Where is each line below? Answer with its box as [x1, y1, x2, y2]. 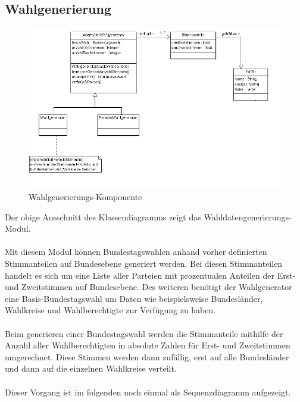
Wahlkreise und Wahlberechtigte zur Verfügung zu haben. [5, 304, 216, 316]
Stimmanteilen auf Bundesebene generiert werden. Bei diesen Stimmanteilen [5, 257, 283, 269]
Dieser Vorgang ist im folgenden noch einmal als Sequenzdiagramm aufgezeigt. [5, 385, 291, 398]
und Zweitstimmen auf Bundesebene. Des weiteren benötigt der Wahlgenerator [5, 281, 292, 293]
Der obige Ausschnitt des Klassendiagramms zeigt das [5, 210, 201, 223]
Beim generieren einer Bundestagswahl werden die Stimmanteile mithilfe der [5, 327, 283, 339]
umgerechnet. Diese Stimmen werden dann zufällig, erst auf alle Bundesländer [5, 350, 289, 363]
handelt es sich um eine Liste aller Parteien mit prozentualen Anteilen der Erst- [5, 269, 296, 281]
